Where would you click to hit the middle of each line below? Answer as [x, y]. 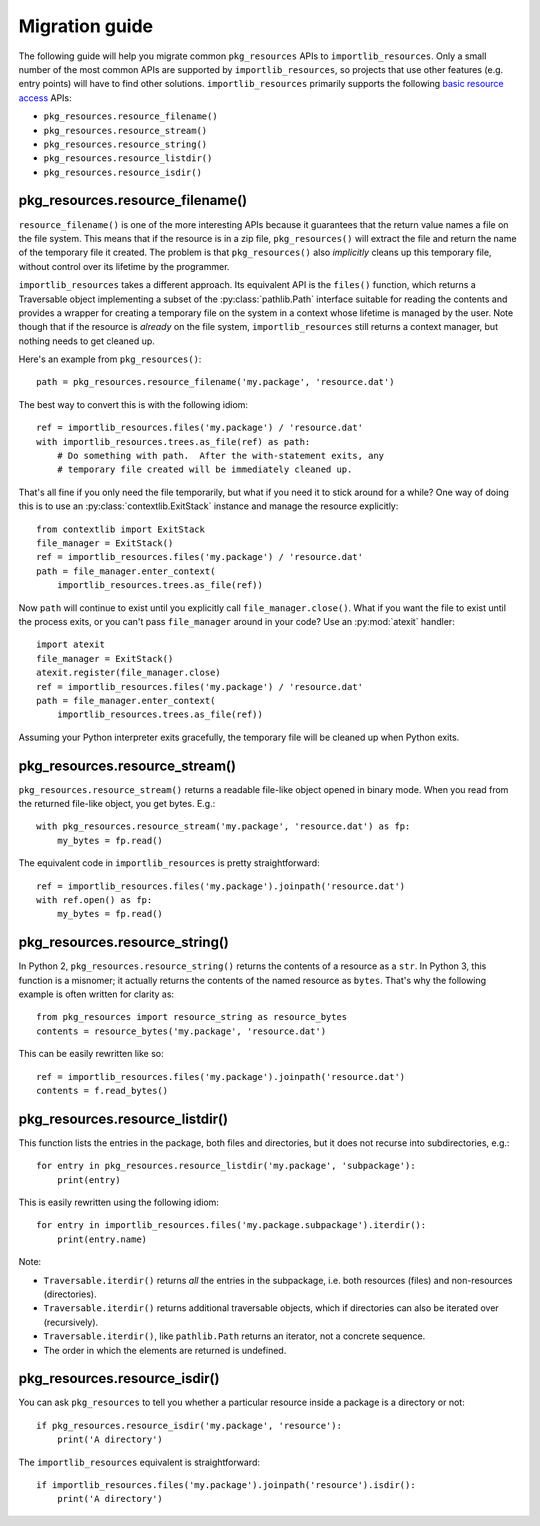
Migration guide [86, 26]
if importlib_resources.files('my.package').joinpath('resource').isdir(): [226, 1485]
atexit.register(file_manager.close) [129, 673]
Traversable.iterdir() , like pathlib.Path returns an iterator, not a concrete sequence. [234, 1336]
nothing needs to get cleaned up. [86, 341]
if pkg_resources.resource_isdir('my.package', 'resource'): [189, 1425]
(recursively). [71, 1322]
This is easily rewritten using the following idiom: [119, 1202]
